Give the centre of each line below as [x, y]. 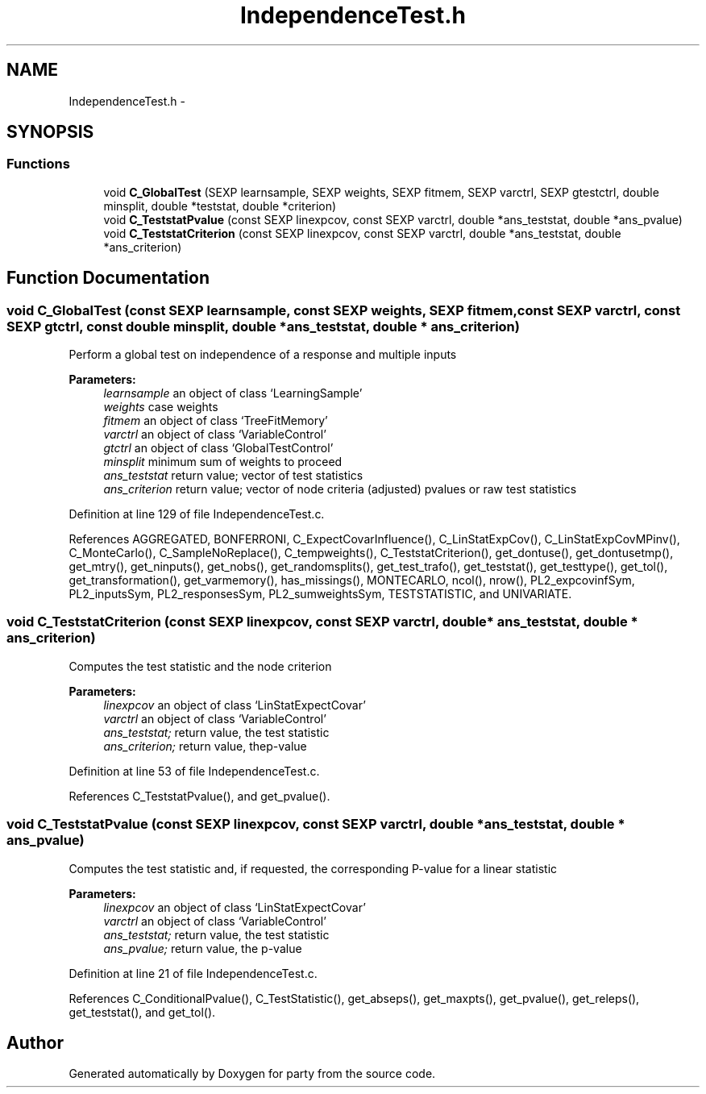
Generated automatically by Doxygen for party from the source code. [252, 1074]
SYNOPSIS [50, 132]
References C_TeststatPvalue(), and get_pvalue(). [199, 796]
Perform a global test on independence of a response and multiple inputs [263, 355]
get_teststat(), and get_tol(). [142, 1012]
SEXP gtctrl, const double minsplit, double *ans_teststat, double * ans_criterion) [263, 326]
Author [35, 1042]
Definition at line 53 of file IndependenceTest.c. [194, 771]
